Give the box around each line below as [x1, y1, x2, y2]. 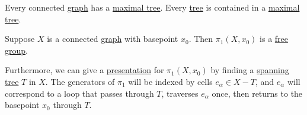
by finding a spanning [210, 64, 289, 76]
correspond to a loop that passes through [5, 87, 154, 99]
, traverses [161, 87, 199, 99]
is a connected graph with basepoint [47, 32, 178, 45]
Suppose [5, 32, 35, 45]
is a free [260, 32, 289, 45]
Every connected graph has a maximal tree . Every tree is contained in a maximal [5, 1, 300, 13]
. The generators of [45, 75, 115, 87]
